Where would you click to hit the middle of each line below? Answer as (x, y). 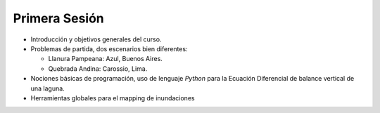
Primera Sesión (59, 18)
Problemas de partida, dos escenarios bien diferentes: (109, 48)
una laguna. (47, 88)
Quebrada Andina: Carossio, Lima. (98, 68)
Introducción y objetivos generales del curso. (96, 39)
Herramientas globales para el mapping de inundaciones (113, 98)
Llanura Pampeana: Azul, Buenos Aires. (106, 59)
